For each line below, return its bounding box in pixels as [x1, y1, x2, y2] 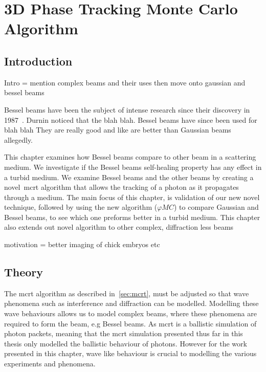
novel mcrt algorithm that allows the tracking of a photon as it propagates [4, 182, 239, 192]
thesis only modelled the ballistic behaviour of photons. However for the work [4, 338, 247, 348]
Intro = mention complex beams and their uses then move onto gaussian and [4, 77, 246, 87]
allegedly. [4, 134, 33, 145]
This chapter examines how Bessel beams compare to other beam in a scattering [4, 151, 256, 162]
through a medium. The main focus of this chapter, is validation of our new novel [4, 191, 260, 202]
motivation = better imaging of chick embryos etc [4, 239, 160, 250]
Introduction [4, 53, 73, 69]
